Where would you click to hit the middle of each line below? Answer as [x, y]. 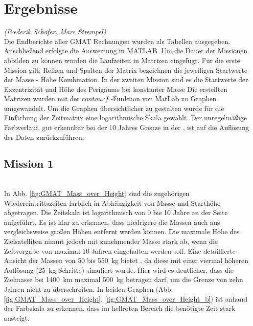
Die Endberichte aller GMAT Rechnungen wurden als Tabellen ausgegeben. [117, 41]
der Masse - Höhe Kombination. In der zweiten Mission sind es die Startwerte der [126, 79]
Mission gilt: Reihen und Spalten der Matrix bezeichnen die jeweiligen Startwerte [126, 70]
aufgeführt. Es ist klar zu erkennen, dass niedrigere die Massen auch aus [112, 222]
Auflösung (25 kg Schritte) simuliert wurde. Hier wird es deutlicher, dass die [119, 270]
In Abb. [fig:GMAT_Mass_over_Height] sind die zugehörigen [97, 193]
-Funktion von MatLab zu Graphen [164, 98]
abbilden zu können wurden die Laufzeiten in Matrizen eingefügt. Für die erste [122, 60]
